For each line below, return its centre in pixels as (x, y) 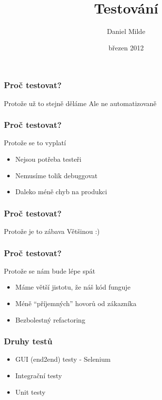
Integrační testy (39, 376)
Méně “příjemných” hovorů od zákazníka (76, 303)
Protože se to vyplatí (35, 143)
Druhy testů (28, 341)
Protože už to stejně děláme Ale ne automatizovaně (80, 103)
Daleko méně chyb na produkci (61, 192)
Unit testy (30, 392)
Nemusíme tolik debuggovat (57, 175)
